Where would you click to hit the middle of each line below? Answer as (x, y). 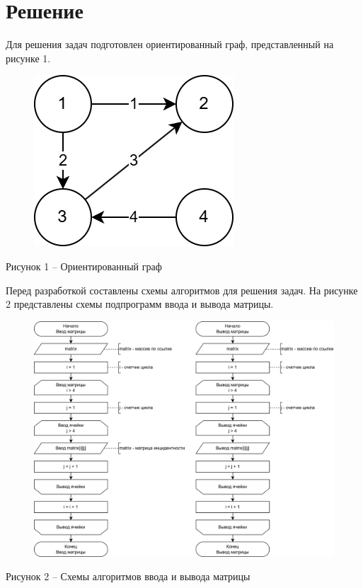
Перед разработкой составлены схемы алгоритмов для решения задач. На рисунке (182, 290)
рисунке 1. (28, 58)
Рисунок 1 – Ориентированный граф (84, 266)
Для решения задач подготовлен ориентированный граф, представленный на (170, 44)
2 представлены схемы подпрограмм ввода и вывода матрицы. (140, 304)
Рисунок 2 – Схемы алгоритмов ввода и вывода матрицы (128, 576)
